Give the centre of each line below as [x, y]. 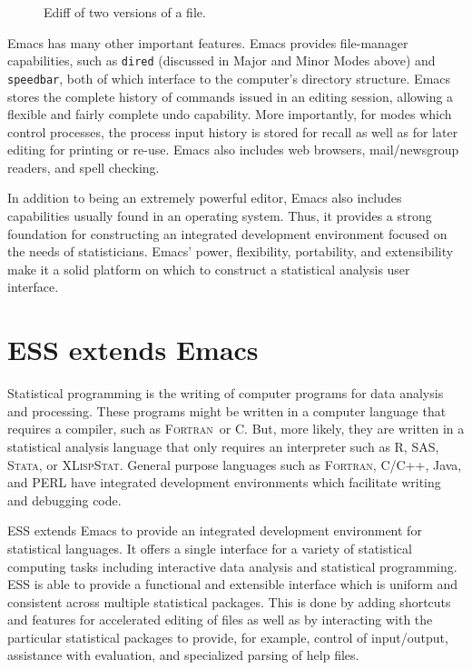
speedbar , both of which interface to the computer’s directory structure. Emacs [229, 78]
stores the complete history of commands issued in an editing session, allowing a [231, 96]
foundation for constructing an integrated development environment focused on [227, 233]
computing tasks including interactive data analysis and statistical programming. [232, 566]
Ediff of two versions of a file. [125, 12]
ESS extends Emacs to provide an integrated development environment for [215, 530]
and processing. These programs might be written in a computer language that [227, 410]
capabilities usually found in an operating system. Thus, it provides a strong [220, 216]
